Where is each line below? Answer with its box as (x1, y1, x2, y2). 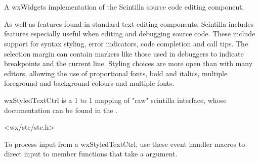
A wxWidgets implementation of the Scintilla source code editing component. (4, 2, 244, 12)
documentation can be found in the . (4, 104, 118, 115)
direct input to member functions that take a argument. (4, 148, 178, 159)
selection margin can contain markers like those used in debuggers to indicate (4, 48, 244, 59)
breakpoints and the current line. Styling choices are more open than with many (4, 58, 253, 69)
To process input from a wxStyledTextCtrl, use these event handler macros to (4, 138, 245, 149)
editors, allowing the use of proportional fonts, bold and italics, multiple (4, 68, 228, 78)
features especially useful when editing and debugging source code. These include (4, 28, 255, 39)
